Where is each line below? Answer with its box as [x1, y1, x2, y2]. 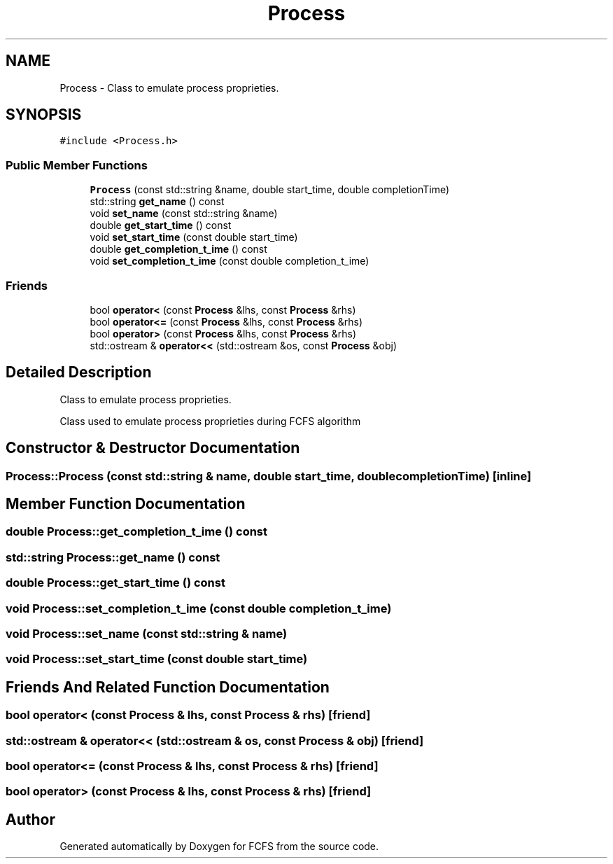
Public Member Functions [6, 158, 148, 172]
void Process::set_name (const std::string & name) [6, 626, 288, 641]
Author [6, 810, 55, 828]
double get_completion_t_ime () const [90, 243, 267, 256]
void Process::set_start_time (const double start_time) [6, 652, 308, 667]
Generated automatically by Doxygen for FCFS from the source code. [59, 840, 379, 853]
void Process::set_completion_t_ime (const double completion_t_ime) [6, 601, 392, 615]
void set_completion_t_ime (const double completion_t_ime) [90, 255, 369, 267]
